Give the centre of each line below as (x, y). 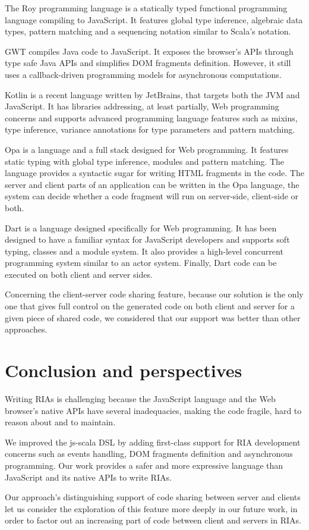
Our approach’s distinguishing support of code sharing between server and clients (153, 497)
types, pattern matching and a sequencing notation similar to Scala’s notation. (148, 31)
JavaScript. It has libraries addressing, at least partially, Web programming (142, 106)
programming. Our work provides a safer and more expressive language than (144, 465)
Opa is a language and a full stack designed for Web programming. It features (147, 149)
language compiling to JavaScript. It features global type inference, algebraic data (154, 19)
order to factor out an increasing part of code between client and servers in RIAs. (153, 520)
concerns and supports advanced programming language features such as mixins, (151, 117)
